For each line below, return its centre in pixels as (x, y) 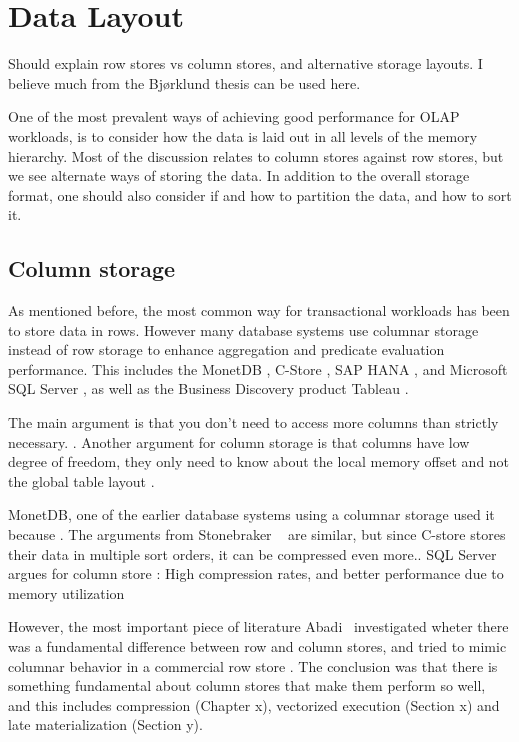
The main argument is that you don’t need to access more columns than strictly (253, 422)
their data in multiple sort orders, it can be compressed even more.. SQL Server (252, 553)
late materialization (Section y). (105, 724)
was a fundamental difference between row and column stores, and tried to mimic (257, 645)
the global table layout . (81, 480)
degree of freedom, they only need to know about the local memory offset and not (259, 461)
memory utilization (66, 592)
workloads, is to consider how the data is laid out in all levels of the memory (243, 135)
